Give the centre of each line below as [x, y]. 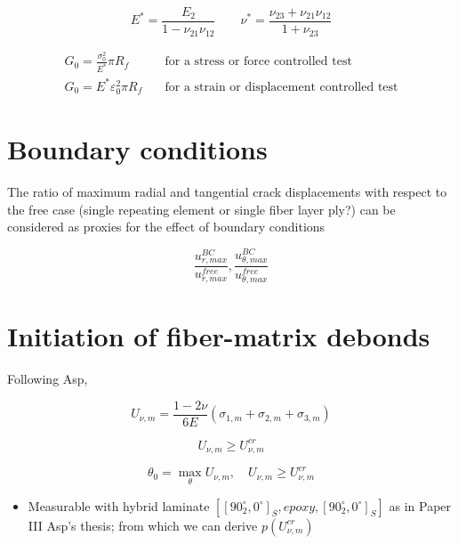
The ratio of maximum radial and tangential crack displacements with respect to [227, 192]
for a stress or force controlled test [258, 62]
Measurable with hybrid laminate [119, 505]
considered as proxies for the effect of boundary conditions [166, 227]
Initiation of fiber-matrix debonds [219, 336]
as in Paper [420, 505]
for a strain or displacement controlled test [281, 87]
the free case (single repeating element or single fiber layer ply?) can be [201, 209]
